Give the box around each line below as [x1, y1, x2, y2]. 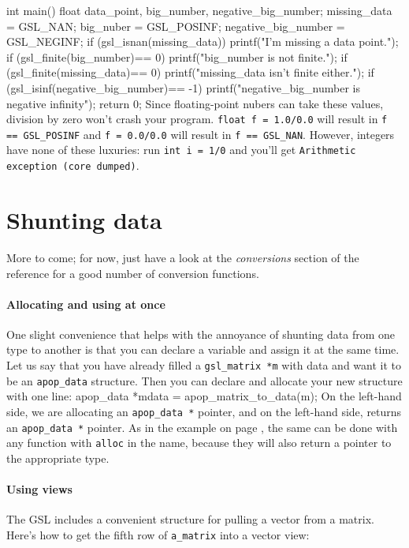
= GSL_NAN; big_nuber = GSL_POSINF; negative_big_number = [6, 17, 345, 34]
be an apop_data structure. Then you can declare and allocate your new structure [6, 372, 403, 388]
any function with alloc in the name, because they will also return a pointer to [6, 434, 392, 451]
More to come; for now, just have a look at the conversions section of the [6, 249, 359, 265]
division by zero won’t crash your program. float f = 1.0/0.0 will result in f [6, 111, 388, 127]
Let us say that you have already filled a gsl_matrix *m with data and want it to [6, 357, 402, 373]
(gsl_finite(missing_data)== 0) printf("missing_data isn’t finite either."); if [6, 64, 374, 81]
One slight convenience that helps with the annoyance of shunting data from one [6, 325, 395, 342]
